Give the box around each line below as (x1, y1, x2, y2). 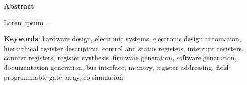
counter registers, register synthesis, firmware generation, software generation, (4, 52, 237, 63)
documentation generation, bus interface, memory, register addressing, (4, 62, 214, 72)
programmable (4, 71, 47, 82)
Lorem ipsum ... (4, 17, 51, 27)
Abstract (4, 1, 34, 11)
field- (216, 62, 231, 72)
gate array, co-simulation (49, 71, 123, 82)
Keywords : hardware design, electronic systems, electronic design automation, (4, 34, 241, 44)
